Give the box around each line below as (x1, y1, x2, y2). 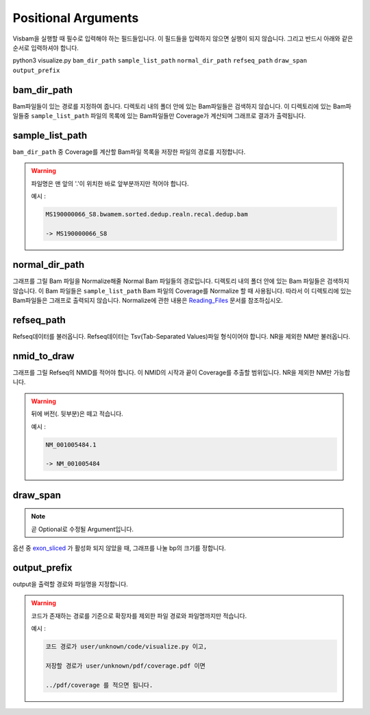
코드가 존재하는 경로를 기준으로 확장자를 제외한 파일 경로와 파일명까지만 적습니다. (31, 611, 247, 620)
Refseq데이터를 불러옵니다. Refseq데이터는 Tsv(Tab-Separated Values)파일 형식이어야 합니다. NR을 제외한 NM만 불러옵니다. (12, 332, 351, 341)
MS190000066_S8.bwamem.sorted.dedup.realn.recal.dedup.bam (45, 210, 248, 218)
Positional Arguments (12, 10, 139, 25)
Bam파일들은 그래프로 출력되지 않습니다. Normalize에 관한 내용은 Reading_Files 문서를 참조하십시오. (12, 296, 284, 305)
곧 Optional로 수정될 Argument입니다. (31, 525, 134, 533)
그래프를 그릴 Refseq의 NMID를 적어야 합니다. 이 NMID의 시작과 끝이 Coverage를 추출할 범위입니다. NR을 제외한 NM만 (12, 368, 332, 376)
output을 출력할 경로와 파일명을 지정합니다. (12, 580, 128, 588)
